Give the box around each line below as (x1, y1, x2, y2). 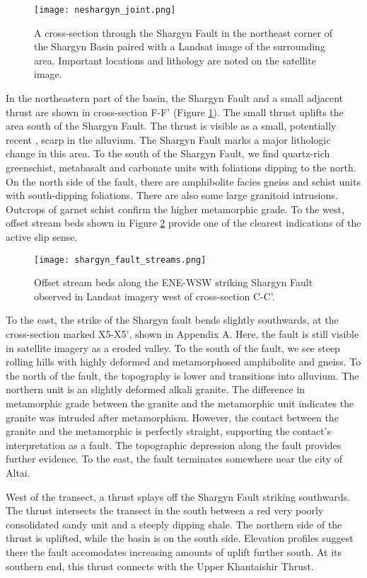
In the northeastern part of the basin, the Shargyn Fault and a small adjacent (6, 91, 344, 106)
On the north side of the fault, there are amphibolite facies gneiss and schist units (6, 174, 361, 188)
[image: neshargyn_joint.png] (34, 5, 176, 15)
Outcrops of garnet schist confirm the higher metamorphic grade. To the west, (6, 201, 344, 216)
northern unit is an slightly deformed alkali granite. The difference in (6, 382, 305, 397)
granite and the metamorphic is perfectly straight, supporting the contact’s (6, 424, 332, 438)
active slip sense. (6, 229, 78, 244)
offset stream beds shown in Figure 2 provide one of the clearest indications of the (6, 215, 361, 230)
